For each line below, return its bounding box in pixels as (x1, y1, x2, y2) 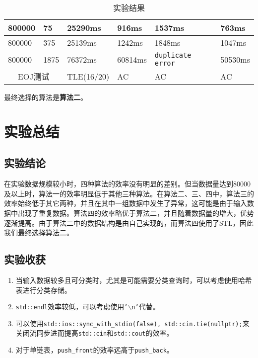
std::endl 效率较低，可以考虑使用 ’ (15, 301, 128, 312)
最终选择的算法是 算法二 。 (4, 92, 87, 102)
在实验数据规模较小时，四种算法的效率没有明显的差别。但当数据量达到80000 (4, 179, 251, 189)
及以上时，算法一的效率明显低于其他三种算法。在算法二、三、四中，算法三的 (4, 188, 254, 198)
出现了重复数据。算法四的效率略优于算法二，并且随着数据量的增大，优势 (17, 207, 254, 218)
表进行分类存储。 (15, 284, 71, 295)
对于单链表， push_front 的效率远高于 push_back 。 (15, 345, 174, 355)
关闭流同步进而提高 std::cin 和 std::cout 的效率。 (15, 328, 174, 338)
